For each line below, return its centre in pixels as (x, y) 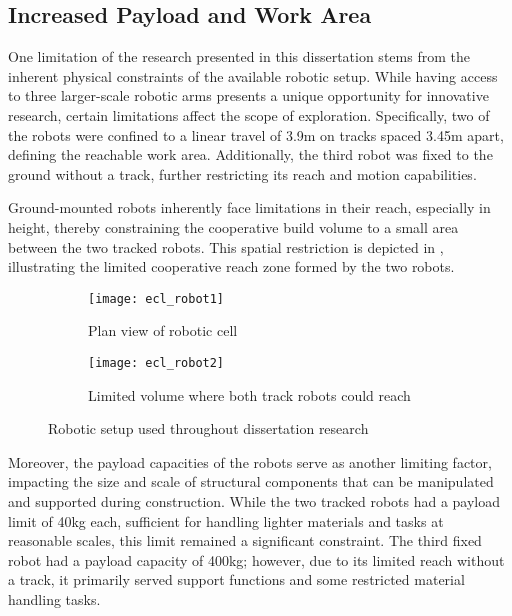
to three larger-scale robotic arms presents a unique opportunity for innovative (248, 95)
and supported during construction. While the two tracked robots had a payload (254, 501)
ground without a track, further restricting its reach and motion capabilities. (242, 173)
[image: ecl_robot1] (156, 298)
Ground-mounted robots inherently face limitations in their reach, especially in (249, 207)
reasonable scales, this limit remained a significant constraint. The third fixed (245, 540)
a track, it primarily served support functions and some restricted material (236, 579)
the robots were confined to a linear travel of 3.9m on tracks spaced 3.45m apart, (256, 134)
